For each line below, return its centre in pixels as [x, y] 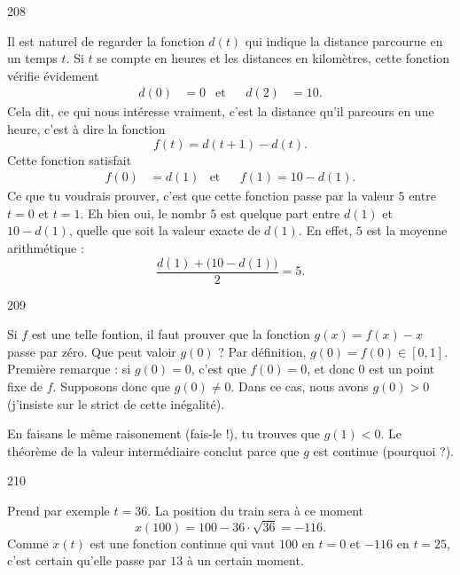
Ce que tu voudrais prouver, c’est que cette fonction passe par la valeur [201, 196]
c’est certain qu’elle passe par [87, 560]
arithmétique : [46, 248]
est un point [402, 369]
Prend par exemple [58, 510]
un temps [32, 58]
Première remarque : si [69, 369]
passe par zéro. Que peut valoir [92, 351]
